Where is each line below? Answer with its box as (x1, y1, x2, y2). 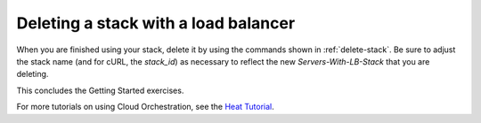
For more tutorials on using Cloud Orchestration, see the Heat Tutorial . (16, 102, 275, 112)
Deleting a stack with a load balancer (16, 13, 296, 33)
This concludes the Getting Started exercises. (16, 85, 184, 96)
